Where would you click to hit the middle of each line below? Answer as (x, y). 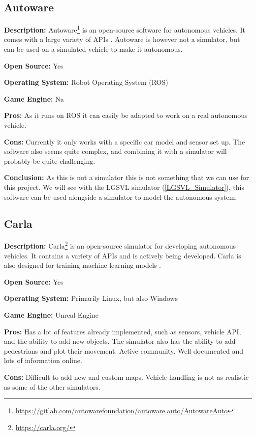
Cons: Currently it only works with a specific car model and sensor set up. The (125, 141)
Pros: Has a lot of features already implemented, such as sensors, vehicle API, (123, 331)
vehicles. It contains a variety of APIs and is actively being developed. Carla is (123, 255)
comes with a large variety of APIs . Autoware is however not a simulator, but (122, 39)
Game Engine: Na (34, 98)
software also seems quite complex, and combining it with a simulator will (115, 151)
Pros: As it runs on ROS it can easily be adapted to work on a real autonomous (126, 115)
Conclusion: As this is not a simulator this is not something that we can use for (127, 177)
